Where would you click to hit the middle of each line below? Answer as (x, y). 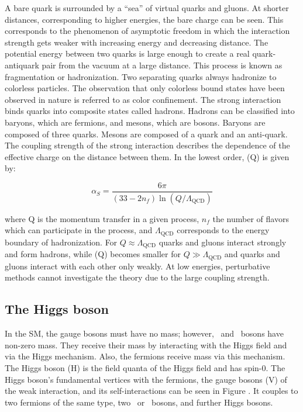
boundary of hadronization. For (61, 242)
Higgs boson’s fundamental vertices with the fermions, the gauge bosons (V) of (146, 379)
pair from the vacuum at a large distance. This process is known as (162, 65)
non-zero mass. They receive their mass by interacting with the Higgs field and (146, 345)
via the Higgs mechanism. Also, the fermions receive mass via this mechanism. (145, 356)
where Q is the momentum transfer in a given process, (102, 218)
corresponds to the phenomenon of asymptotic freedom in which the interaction (147, 31)
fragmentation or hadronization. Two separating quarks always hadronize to (141, 76)
